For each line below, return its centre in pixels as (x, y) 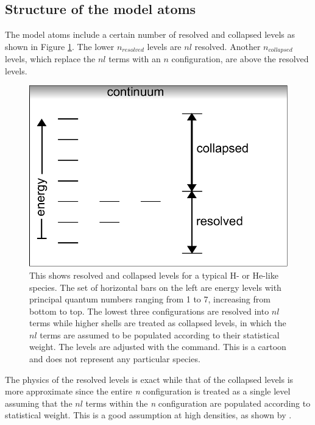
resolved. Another (228, 46)
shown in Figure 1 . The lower (60, 46)
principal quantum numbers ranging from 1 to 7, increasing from (150, 299)
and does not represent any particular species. (115, 359)
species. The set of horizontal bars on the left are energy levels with (155, 287)
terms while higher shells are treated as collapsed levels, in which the (158, 323)
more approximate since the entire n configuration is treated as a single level (148, 391)
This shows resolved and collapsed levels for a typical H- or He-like (154, 275)
